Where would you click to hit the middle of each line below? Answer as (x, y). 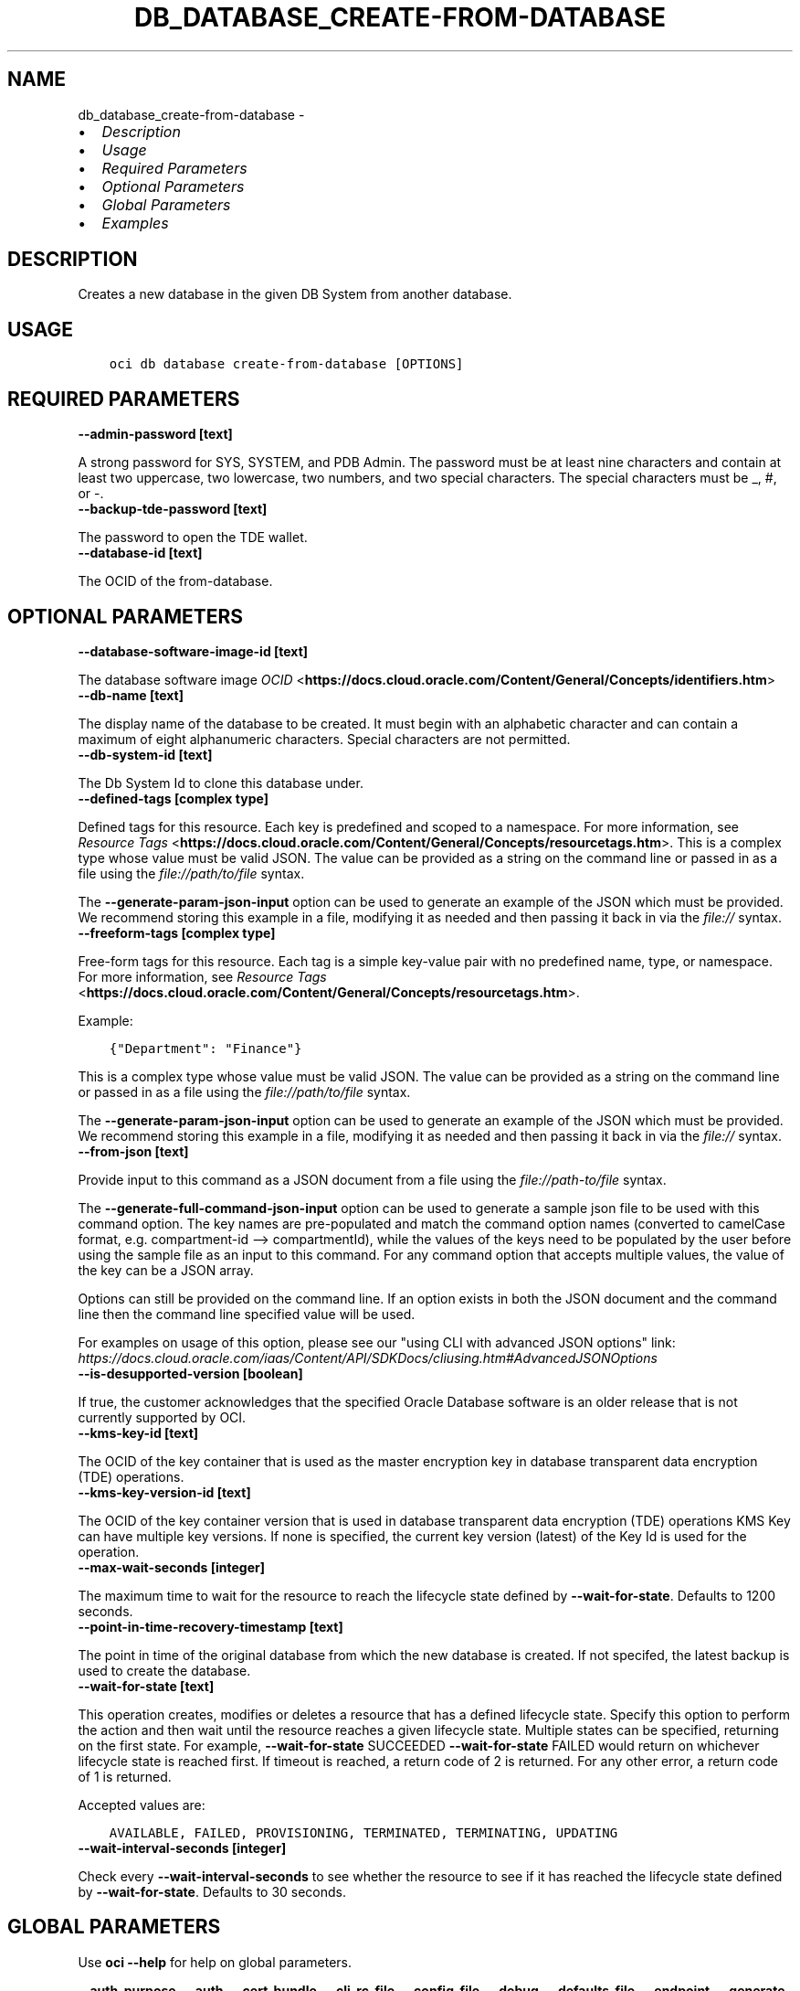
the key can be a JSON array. (166, 1270)
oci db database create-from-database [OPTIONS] (286, 364)
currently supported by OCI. (162, 1417)
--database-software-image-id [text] (193, 651)
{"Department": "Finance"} (205, 1048)
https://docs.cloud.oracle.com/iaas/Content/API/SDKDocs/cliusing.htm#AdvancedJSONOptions (368, 1357)
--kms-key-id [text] (138, 1432)
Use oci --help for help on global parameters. (215, 1962)
